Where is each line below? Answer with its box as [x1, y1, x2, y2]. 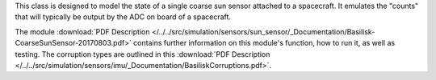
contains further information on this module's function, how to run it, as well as [133, 38, 396, 48]
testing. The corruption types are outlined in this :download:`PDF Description [15, 49, 270, 59]
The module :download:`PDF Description [15, 26, 150, 36]
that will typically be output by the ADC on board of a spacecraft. [15, 12, 232, 22]
